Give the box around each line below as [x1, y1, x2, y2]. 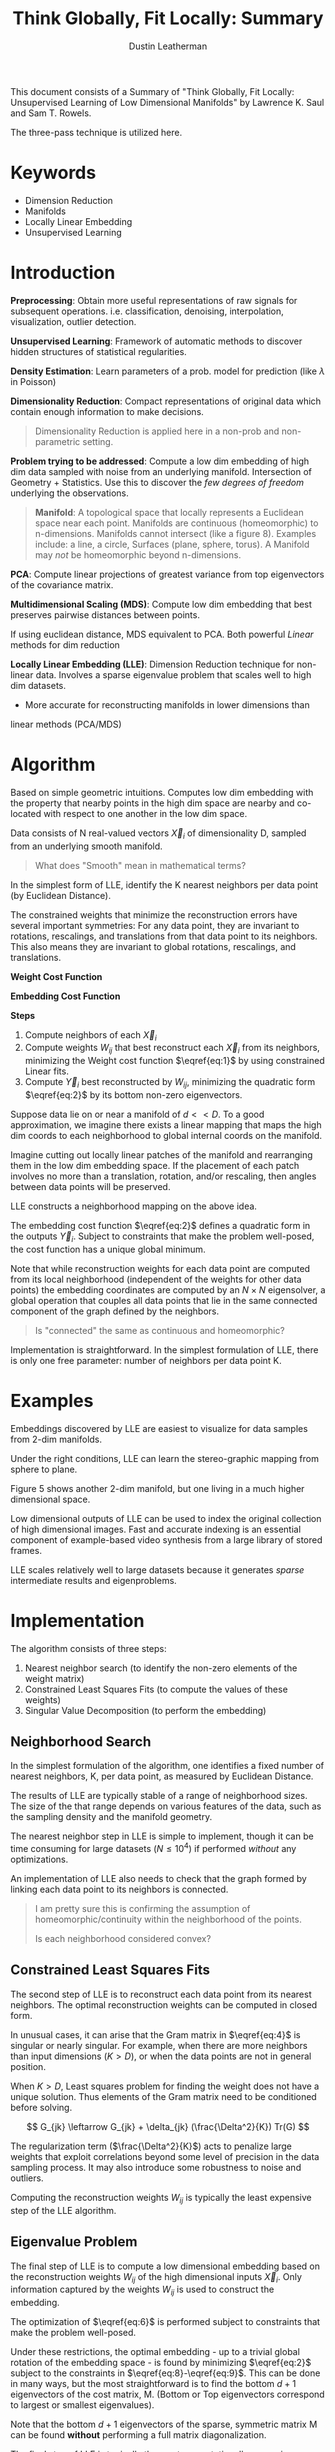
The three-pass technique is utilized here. [10, 126, 183, 138]
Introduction [10, 262, 116, 284]
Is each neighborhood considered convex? [34, 1933, 212, 1945]
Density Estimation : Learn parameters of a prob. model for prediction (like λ [10, 365, 326, 377]
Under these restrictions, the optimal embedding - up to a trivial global [10, 2346, 300, 2358]
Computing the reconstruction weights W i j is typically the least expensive [10, 2191, 312, 2206]
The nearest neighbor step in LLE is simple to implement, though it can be [10, 1830, 314, 1842]
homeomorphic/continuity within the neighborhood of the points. [34, 1913, 302, 1926]
